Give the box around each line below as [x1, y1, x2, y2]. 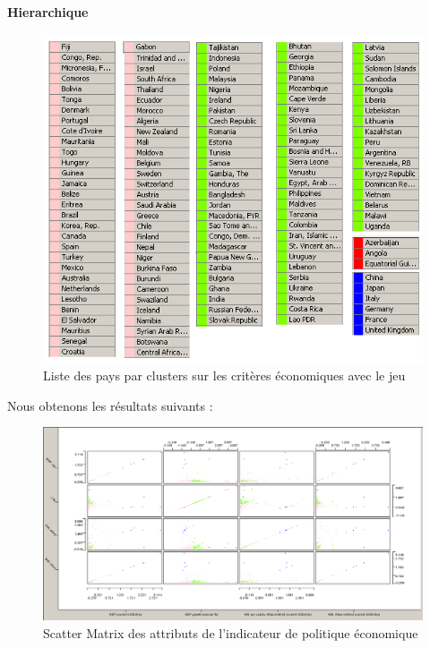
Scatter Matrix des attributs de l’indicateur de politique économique [43, 623, 418, 642]
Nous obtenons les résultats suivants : [7, 396, 213, 414]
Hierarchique [7, 2, 89, 21]
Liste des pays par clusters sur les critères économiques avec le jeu [43, 366, 406, 385]
